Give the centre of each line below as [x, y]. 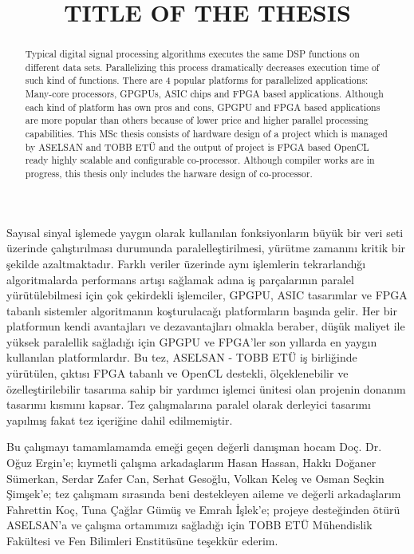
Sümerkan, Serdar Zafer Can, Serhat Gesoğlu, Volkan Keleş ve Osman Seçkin [195, 478]
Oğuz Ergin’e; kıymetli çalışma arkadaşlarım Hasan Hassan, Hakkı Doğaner [191, 463]
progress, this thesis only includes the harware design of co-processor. [169, 174]
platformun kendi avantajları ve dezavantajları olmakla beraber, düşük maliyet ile [206, 326]
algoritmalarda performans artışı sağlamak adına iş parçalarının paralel [180, 279]
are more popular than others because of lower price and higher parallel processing [197, 120]
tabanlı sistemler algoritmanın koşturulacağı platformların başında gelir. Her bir [202, 310]
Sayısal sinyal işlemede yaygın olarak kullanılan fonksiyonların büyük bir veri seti [205, 232]
